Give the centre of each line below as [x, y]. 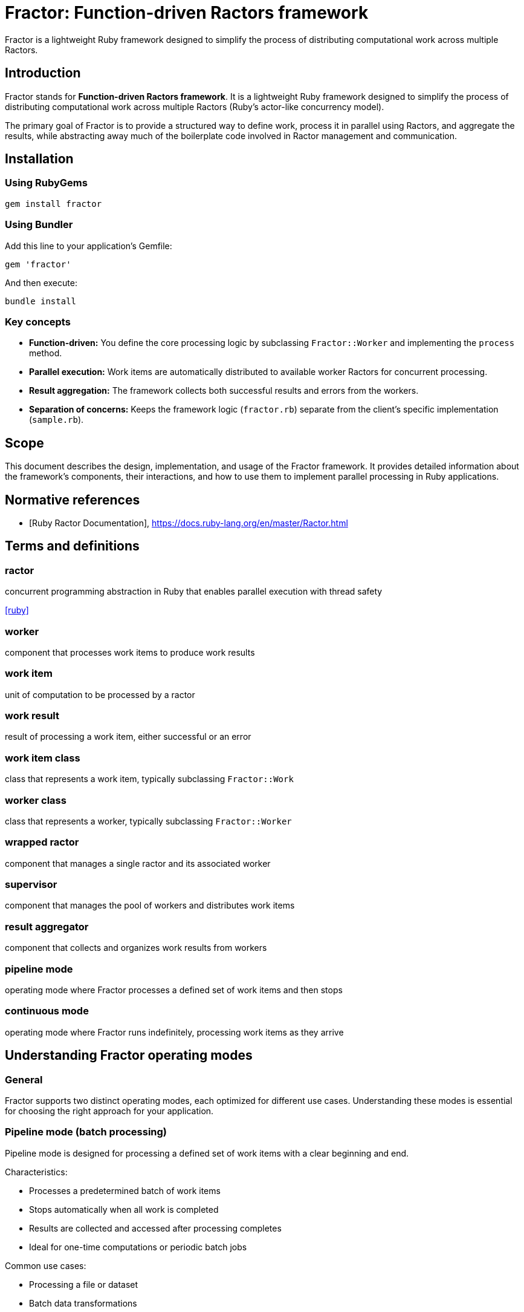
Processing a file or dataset [84, 1284]
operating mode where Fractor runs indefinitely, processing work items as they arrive [174, 1032]
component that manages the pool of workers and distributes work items [150, 906]
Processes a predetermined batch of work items [125, 1190]
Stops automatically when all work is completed [124, 1209]
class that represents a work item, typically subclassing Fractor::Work [149, 779]
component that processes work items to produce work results [130, 652]
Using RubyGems [46, 183]
